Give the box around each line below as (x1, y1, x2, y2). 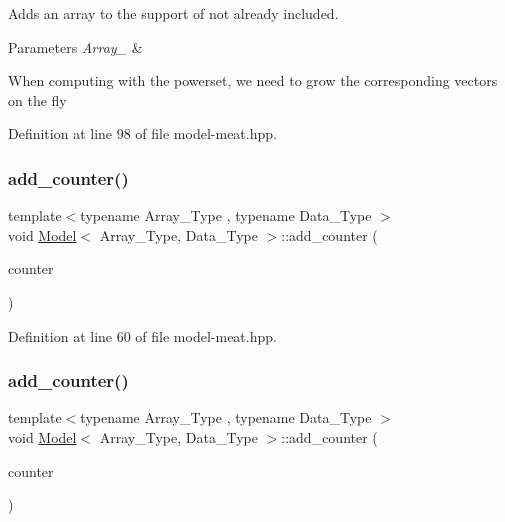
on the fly (8, 89, 67, 110)
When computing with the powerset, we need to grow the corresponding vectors (8, 70, 498, 91)
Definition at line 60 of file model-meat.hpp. (8, 325, 277, 346)
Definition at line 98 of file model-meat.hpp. (8, 123, 277, 144)
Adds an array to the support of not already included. (8, 3, 339, 23)
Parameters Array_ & (8, 36, 143, 57)
